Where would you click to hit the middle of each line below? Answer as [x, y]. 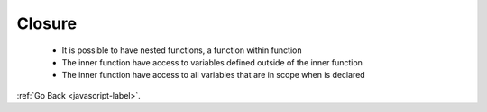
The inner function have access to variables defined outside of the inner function [212, 62]
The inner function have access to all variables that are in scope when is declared [213, 75]
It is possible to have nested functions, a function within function [182, 50]
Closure [46, 23]
